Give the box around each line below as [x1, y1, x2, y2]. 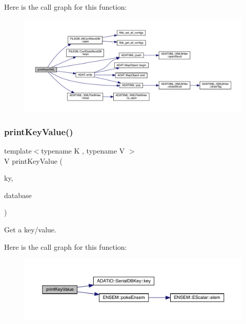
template [4, 145, 32, 156]
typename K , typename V [41, 145, 125, 156]
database [4, 189, 32, 200]
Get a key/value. [4, 224, 56, 234]
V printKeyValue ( [4, 155, 63, 166]
